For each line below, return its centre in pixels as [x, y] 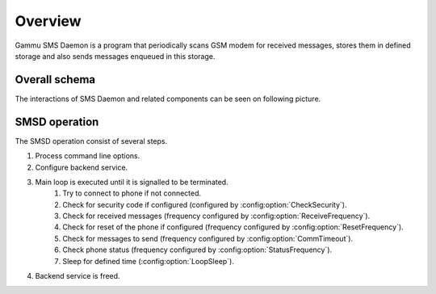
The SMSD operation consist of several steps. [91, 141]
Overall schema [55, 80]
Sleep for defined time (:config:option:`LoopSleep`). [148, 261]
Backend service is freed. [78, 276]
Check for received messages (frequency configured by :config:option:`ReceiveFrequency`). [216, 216]
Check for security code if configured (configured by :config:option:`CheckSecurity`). [205, 204]
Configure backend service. [82, 167]
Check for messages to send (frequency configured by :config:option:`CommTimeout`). [208, 238]
